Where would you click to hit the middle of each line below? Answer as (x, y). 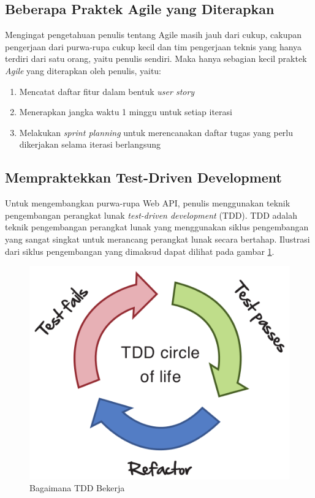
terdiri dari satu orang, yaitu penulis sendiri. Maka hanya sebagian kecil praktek (156, 58)
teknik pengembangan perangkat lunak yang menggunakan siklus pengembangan (157, 227)
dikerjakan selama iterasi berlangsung (90, 144)
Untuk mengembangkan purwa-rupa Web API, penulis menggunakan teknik (148, 203)
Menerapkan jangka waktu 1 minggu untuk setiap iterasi (126, 112)
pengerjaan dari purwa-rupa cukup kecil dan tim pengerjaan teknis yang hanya (154, 46)
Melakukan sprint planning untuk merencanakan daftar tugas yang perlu (156, 132)
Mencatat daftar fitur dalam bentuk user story (107, 91)
